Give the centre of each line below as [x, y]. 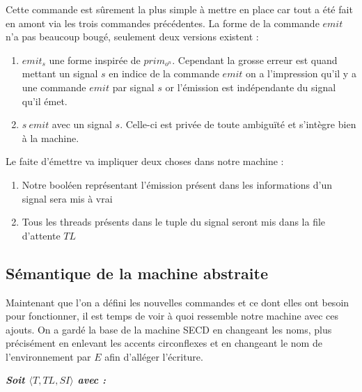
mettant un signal [60, 73]
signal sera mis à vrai [67, 198]
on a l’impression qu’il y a [301, 73]
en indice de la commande [164, 73]
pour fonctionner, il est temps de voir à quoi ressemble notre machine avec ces [172, 316]
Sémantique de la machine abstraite [137, 273]
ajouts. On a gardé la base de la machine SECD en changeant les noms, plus [169, 329]
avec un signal [82, 124]
